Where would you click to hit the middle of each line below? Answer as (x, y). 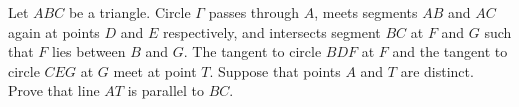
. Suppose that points (275, 70)
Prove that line (54, 90)
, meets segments (366, 12)
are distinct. (437, 70)
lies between (89, 51)
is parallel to (165, 90)
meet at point (155, 70)
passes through (254, 12)
